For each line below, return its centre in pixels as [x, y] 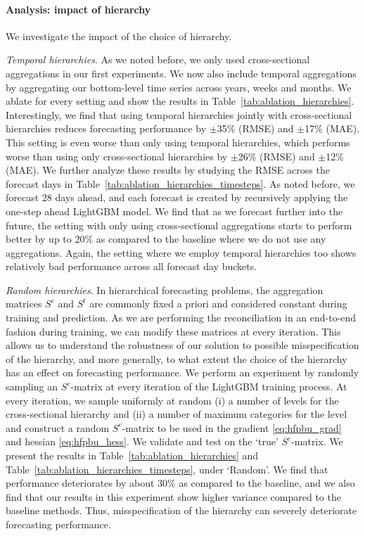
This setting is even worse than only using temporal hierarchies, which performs [178, 142]
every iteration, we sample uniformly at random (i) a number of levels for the [172, 400]
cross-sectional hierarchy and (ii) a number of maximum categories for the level [177, 414]
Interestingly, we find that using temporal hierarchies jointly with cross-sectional [179, 114]
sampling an [32, 387]
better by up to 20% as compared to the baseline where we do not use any [166, 239]
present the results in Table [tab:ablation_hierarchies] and [132, 455]
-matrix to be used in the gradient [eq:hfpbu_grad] [232, 427]
